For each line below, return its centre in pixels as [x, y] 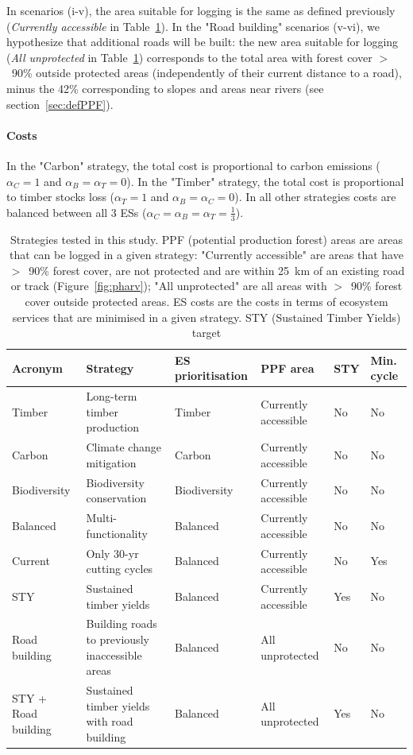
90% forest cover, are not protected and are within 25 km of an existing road [217, 270]
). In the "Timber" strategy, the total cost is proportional [265, 181]
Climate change [124, 447]
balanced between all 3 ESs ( [77, 212]
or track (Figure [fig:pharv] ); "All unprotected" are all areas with [169, 286]
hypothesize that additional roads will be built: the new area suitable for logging [203, 42]
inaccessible [114, 654]
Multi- [101, 518]
